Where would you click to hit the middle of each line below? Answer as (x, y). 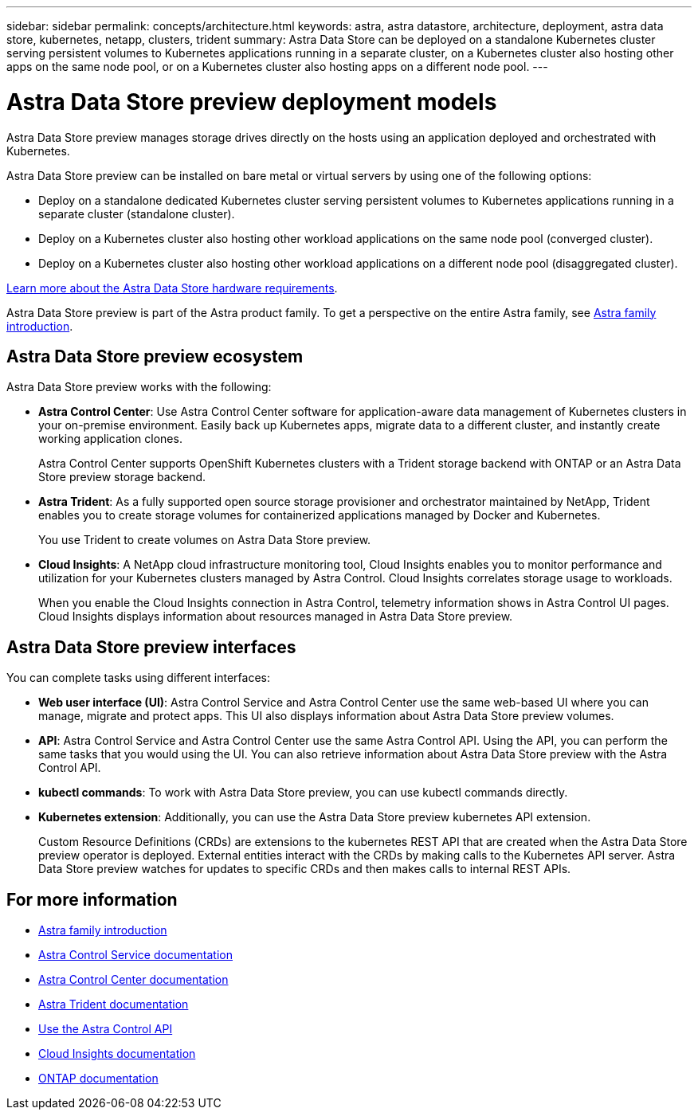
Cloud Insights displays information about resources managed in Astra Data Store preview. (276, 617)
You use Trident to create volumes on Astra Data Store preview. (205, 540)
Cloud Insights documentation (117, 1054)
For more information (92, 899)
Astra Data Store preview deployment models (252, 102)
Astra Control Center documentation (133, 980)
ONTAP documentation (98, 1079)
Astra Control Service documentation (136, 955)
